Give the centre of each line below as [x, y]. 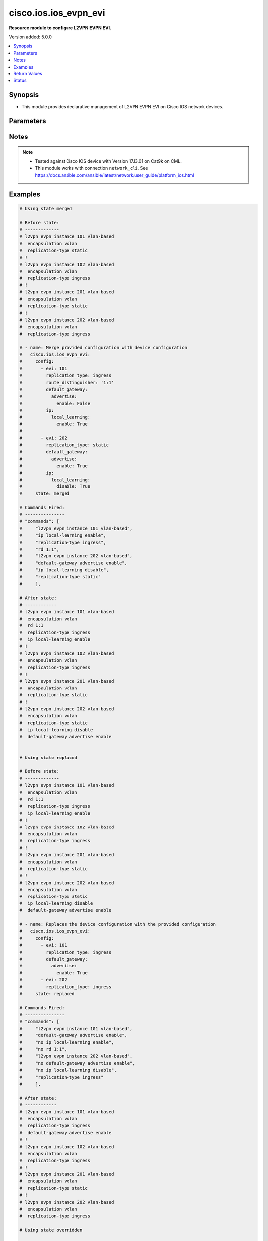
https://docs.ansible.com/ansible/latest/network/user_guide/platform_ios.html [114, 175]
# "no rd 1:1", [43, 1049]
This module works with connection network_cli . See [92, 168]
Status [20, 81]
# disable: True [55, 487]
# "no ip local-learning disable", [68, 1070]
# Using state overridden [51, 1230]
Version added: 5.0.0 [31, 37]
